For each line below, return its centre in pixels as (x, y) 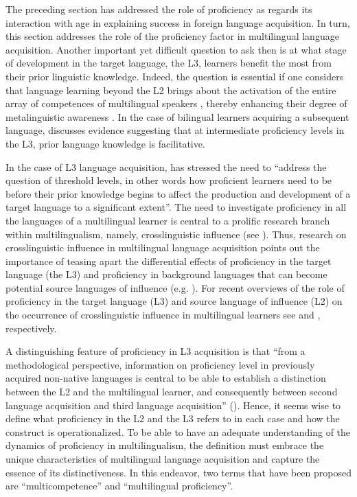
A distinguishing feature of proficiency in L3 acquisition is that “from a (156, 351)
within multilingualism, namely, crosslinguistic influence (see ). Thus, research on (176, 234)
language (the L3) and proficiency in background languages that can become (166, 274)
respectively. (31, 328)
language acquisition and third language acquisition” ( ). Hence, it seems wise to (173, 405)
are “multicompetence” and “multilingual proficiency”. (119, 486)
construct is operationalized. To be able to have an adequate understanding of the (178, 431)
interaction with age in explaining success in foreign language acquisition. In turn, (178, 22)
